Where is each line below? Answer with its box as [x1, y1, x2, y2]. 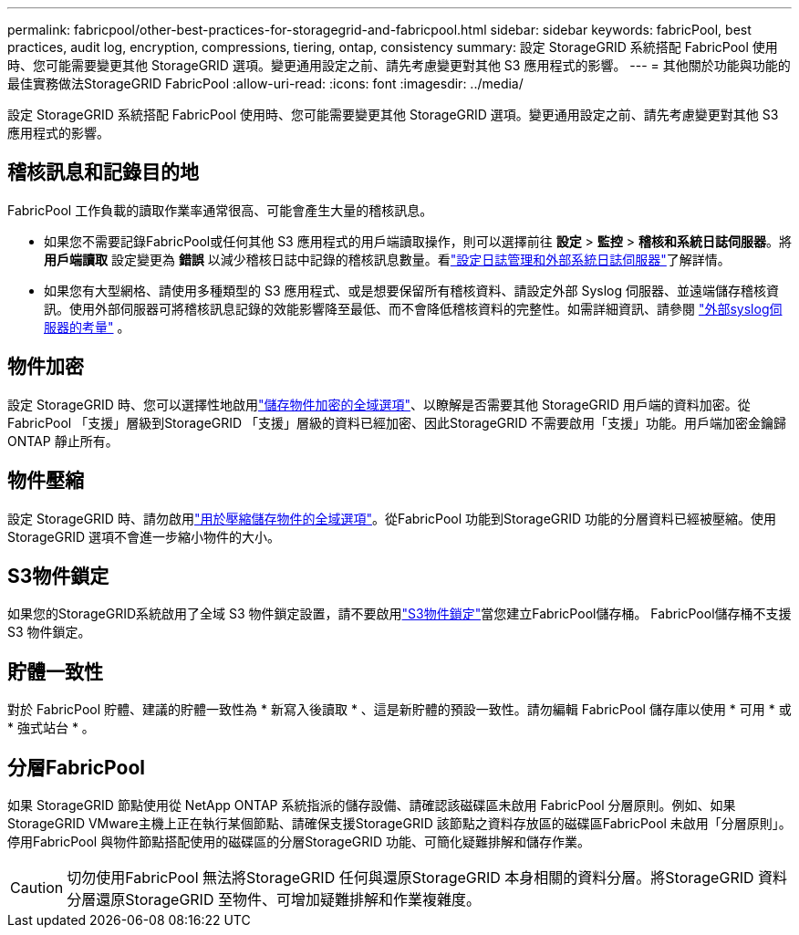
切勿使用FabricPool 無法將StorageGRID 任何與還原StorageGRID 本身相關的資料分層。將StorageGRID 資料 [67, 868, 788, 888]
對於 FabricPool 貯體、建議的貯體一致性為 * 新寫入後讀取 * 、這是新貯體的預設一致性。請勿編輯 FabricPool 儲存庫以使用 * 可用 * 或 [7, 701, 792, 718]
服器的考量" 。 [44, 318, 130, 335]
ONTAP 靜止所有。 [7, 432, 119, 449]
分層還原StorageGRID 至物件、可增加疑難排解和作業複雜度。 [67, 890, 481, 909]
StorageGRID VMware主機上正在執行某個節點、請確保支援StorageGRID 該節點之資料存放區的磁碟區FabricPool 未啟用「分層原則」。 [7, 816, 792, 832]
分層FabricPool [7, 755, 145, 779]
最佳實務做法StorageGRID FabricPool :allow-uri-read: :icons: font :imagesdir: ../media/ [7, 76, 524, 91]
